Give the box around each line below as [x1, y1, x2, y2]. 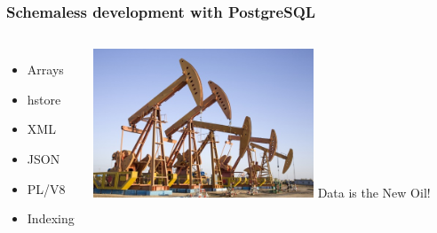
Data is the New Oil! [317, 183, 431, 202]
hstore [27, 89, 61, 108]
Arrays [27, 60, 64, 79]
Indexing [27, 209, 75, 228]
